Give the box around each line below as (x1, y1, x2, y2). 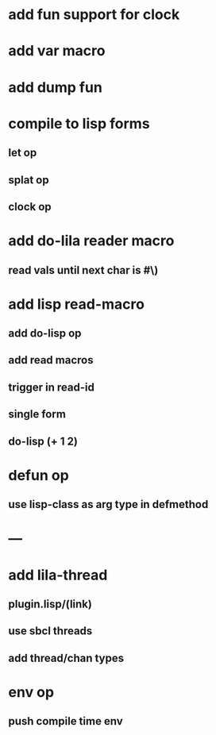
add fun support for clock (8, 6, 180, 24)
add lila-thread (8, 566, 108, 584)
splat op (8, 173, 49, 187)
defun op (8, 466, 69, 484)
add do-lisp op (8, 327, 82, 341)
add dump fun (8, 78, 103, 96)
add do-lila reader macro (8, 232, 175, 250)
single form (8, 407, 66, 421)
